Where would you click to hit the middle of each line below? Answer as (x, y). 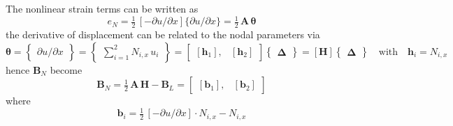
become (66, 69)
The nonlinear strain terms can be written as (102, 8)
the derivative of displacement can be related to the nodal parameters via (163, 34)
